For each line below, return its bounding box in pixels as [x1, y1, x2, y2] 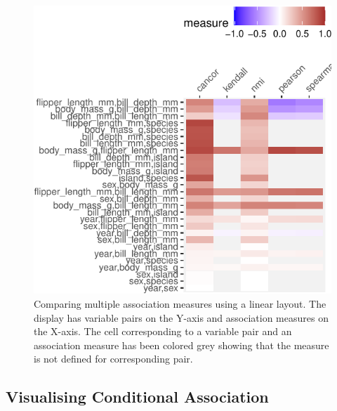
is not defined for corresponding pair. [34, 351, 193, 366]
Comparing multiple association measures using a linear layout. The [34, 296, 326, 311]
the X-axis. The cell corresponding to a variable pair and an [34, 324, 292, 339]
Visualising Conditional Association [6, 386, 269, 407]
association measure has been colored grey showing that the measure [34, 337, 329, 352]
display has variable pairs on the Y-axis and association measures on [34, 310, 329, 325]
